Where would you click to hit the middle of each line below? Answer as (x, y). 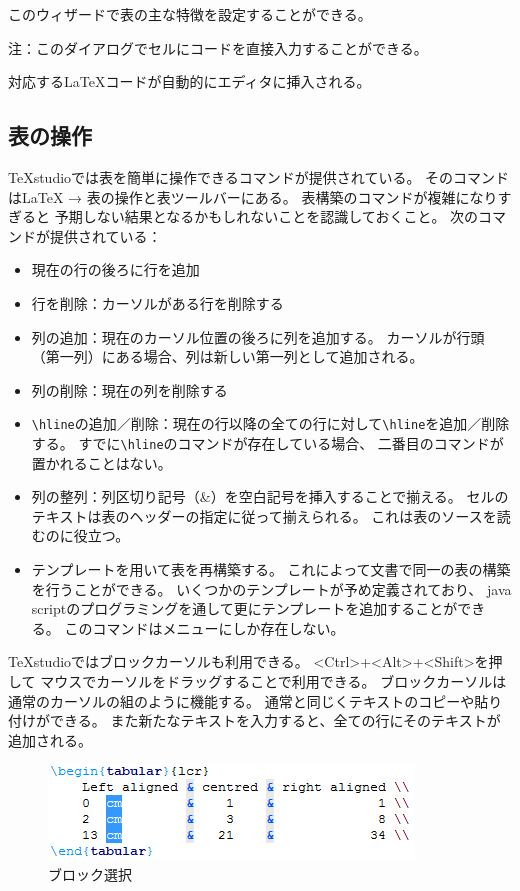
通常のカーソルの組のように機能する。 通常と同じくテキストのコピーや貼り (255, 700)
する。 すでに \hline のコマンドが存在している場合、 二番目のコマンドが (267, 442)
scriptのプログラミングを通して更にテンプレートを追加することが (244, 608)
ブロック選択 (90, 873)
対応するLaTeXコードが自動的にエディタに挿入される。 (189, 81)
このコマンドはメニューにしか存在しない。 (204, 627)
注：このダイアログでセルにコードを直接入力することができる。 (218, 47)
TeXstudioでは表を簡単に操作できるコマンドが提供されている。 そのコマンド (259, 176)
